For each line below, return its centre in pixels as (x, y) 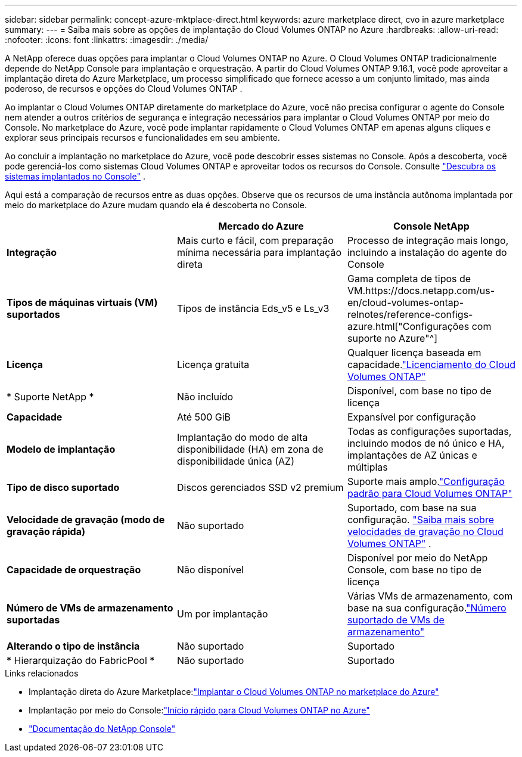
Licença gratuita (213, 364)
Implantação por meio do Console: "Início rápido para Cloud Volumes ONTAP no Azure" (199, 710)
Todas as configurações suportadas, (429, 431)
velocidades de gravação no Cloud (425, 532)
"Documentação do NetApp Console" (102, 729)
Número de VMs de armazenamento (90, 608)
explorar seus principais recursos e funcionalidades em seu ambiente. (142, 138)
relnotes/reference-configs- (410, 314)
